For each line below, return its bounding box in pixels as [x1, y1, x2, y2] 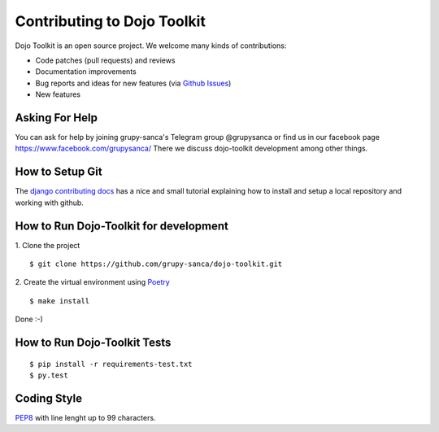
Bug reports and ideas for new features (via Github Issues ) [35, 78, 232, 88]
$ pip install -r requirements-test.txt [29, 359, 193, 369]
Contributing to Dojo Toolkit [15, 12, 206, 30]
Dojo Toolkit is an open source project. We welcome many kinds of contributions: [15, 41, 287, 50]
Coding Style [15, 391, 83, 405]
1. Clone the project [15, 240, 80, 250]
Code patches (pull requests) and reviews [35, 55, 176, 65]
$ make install [29, 296, 90, 305]
